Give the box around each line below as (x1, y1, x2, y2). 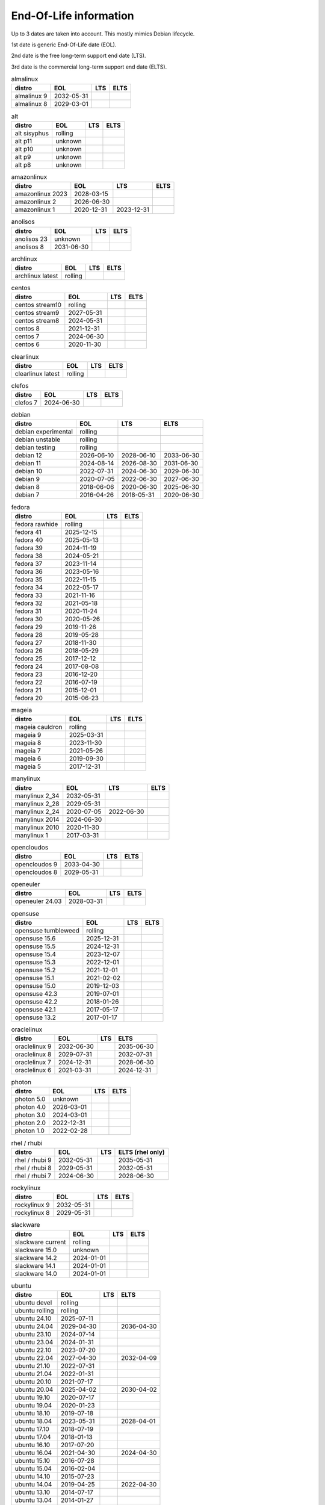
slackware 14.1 (14, 1261, 55, 1270)
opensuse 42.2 (14, 997, 58, 1005)
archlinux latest (14, 272, 58, 280)
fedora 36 (14, 567, 43, 576)
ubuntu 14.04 (14, 1480, 52, 1488)
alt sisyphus (14, 129, 49, 137)
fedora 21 (14, 686, 42, 694)
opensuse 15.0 (14, 981, 56, 990)
